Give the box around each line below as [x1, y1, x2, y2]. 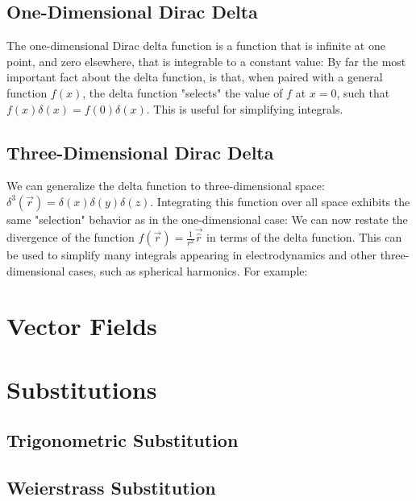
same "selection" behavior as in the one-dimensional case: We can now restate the [6, 210, 408, 227]
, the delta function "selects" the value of [82, 84, 283, 101]
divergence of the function [6, 229, 135, 245]
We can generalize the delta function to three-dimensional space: [6, 177, 325, 194]
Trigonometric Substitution [6, 428, 239, 453]
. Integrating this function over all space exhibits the [150, 193, 410, 209]
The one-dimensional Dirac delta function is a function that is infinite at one [6, 37, 385, 54]
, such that [336, 84, 390, 101]
